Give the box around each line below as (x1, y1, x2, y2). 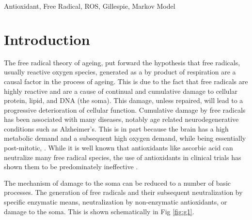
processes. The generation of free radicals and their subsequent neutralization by (4, 187, 243, 197)
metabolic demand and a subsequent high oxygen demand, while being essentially (4, 133, 246, 143)
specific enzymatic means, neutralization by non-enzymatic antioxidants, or (4, 197, 227, 207)
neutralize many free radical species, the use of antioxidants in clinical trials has (4, 152, 241, 162)
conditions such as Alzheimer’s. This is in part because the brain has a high (4, 123, 229, 133)
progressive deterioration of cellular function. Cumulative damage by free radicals (4, 104, 246, 115)
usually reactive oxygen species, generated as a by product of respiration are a (4, 67, 236, 77)
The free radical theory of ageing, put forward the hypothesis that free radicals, (4, 57, 240, 67)
